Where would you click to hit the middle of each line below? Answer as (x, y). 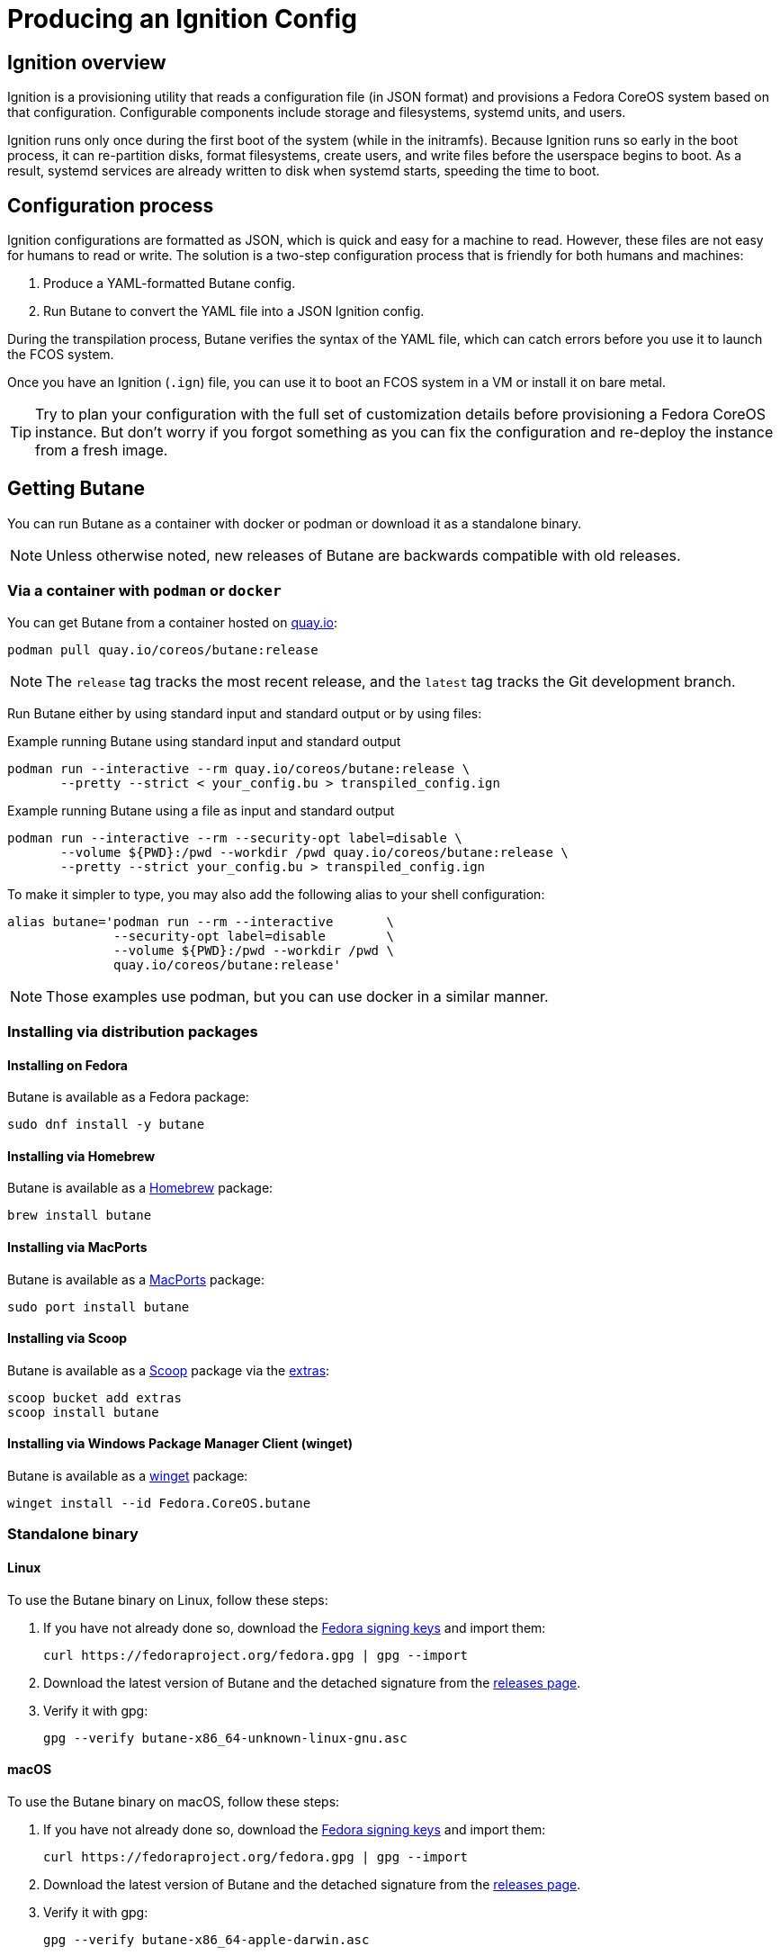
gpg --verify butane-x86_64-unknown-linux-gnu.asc (225, 1738)
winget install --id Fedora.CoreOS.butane (159, 1504)
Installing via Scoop (67, 1338)
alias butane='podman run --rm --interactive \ (201, 921)
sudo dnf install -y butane (106, 1125)
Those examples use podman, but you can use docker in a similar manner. (297, 996)
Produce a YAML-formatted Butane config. (170, 284)
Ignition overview (87, 62)
